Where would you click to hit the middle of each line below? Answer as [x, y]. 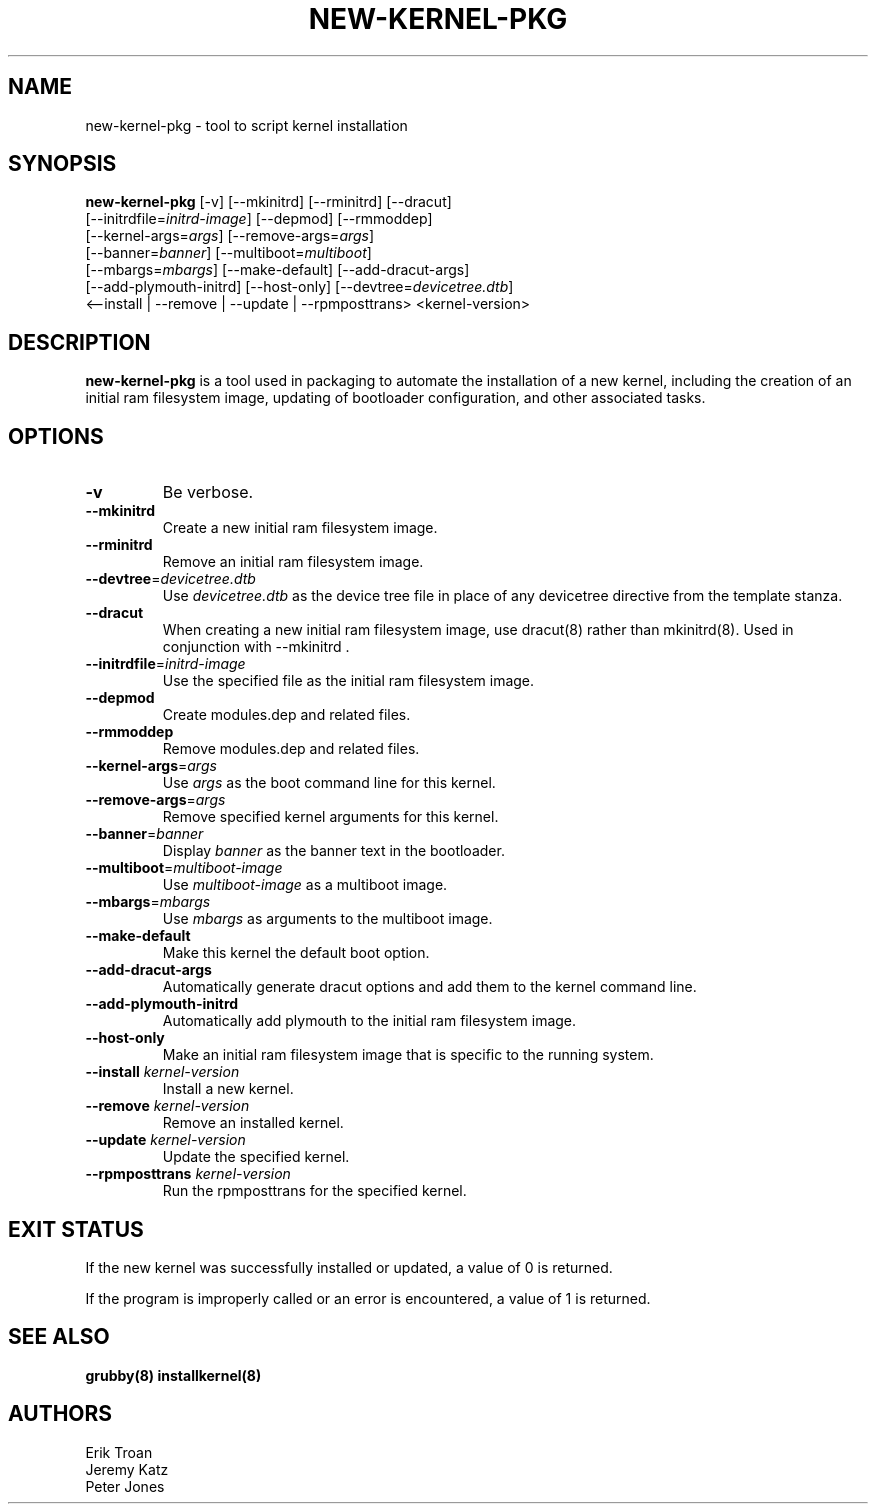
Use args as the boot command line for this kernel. [329, 783]
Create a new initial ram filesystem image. [300, 528]
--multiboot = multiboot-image [184, 868]
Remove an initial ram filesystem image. [293, 562]
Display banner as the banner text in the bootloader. [333, 851]
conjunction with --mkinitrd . [256, 647]
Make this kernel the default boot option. [296, 953]
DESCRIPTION [79, 342]
